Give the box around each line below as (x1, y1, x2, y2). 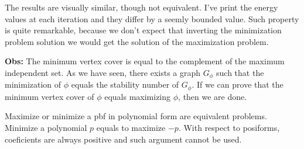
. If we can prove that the (192, 78, 283, 91)
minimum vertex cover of (5, 90, 94, 102)
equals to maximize (96, 122, 166, 134)
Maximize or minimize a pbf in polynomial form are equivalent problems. (5, 110, 267, 122)
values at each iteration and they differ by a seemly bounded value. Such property (5, 12, 299, 25)
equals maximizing (104, 90, 171, 102)
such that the (216, 66, 264, 78)
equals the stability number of (71, 78, 179, 91)
